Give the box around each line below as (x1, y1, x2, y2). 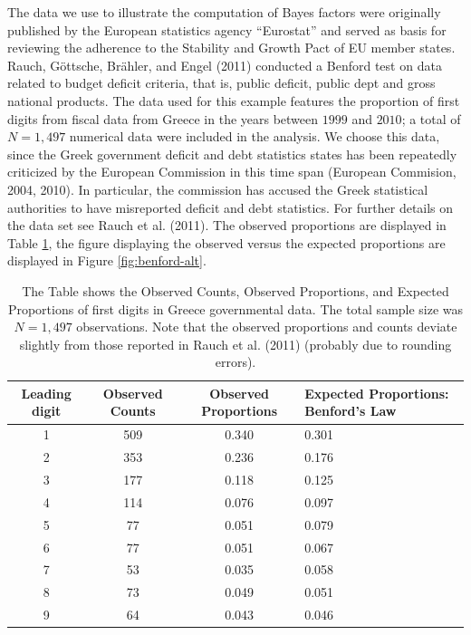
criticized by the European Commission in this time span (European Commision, (7, 162, 457, 181)
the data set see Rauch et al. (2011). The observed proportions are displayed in (7, 216, 447, 235)
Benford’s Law (304, 401, 397, 420)
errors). (215, 352, 256, 371)
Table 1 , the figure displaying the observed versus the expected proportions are (7, 233, 446, 252)
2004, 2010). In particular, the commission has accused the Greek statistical (7, 179, 428, 198)
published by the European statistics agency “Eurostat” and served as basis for (7, 20, 447, 39)
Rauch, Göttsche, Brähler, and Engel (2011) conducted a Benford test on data (7, 55, 442, 74)
